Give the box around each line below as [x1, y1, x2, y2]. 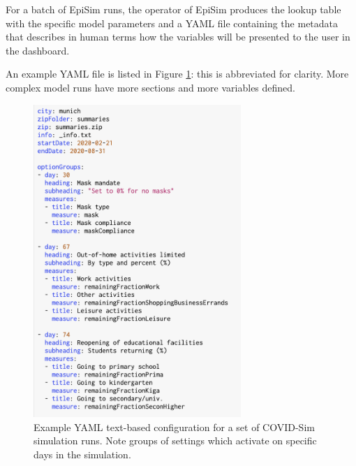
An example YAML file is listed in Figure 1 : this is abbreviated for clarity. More [6, 66, 349, 81]
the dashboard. [6, 43, 70, 57]
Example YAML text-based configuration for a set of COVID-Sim [34, 419, 315, 434]
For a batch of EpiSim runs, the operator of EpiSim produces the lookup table [6, 2, 341, 16]
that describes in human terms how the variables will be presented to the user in [6, 29, 350, 44]
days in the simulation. [34, 446, 131, 461]
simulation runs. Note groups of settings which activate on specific [34, 433, 317, 448]
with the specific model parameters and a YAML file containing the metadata [6, 15, 339, 30]
